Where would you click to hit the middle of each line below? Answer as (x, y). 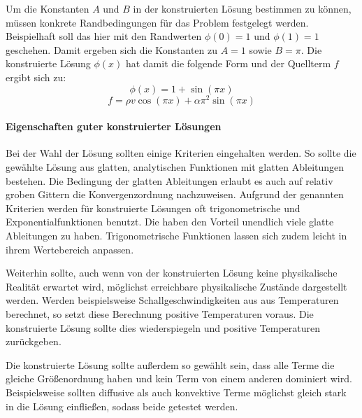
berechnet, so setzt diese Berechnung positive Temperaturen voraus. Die (160, 313)
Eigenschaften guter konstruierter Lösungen (114, 126)
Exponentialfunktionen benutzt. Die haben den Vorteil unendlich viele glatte (170, 222)
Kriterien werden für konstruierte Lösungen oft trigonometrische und (153, 208)
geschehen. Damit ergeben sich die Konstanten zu (111, 49)
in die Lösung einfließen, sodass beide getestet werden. (122, 406)
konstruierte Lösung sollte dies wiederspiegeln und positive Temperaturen (163, 327)
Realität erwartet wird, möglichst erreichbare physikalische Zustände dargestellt (176, 286)
